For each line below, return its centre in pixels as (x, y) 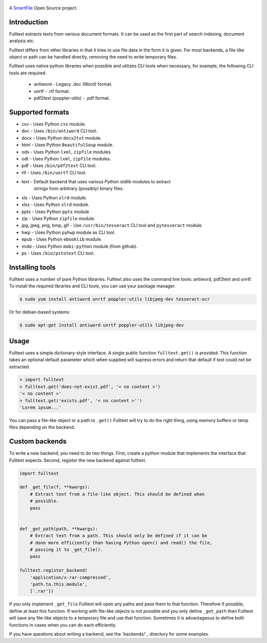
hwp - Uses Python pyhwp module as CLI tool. (68, 232)
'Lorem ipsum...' (41, 408)
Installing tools (32, 267)
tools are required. (28, 73)
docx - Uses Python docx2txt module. (62, 138)
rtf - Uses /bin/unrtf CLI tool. (54, 172)
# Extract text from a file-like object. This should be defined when (117, 494)
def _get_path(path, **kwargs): (59, 529)
